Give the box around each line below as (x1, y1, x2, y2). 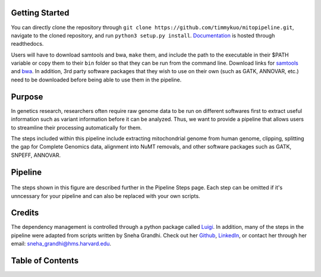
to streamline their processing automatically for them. (11, 124, 142, 131)
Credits (11, 208, 39, 218)
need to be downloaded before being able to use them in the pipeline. (11, 76, 182, 83)
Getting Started (11, 8, 70, 18)
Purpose (11, 92, 43, 102)
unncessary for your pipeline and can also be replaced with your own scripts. (11, 192, 200, 199)
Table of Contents (11, 256, 79, 266)
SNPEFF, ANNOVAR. (11, 152, 61, 159)
